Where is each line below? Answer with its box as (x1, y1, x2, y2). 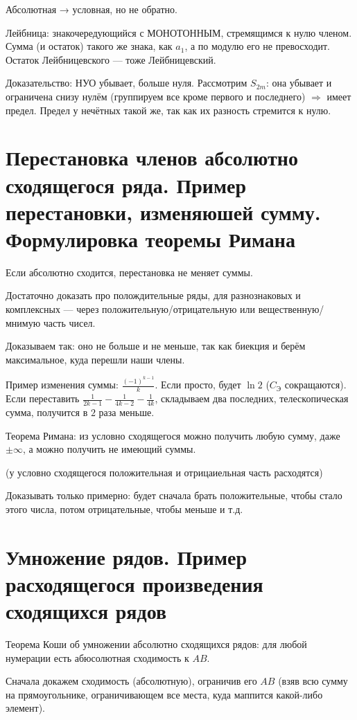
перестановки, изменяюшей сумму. (6, 197, 321, 226)
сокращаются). (284, 377, 347, 392)
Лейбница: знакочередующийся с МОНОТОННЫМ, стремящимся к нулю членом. (6, 25, 352, 39)
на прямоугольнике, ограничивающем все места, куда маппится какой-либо (6, 687, 323, 701)
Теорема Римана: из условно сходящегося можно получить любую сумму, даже (6, 428, 340, 442)
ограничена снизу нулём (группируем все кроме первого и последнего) (6, 89, 306, 103)
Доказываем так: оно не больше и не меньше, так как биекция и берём (6, 339, 306, 353)
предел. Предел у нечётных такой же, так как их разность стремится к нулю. (6, 102, 331, 117)
